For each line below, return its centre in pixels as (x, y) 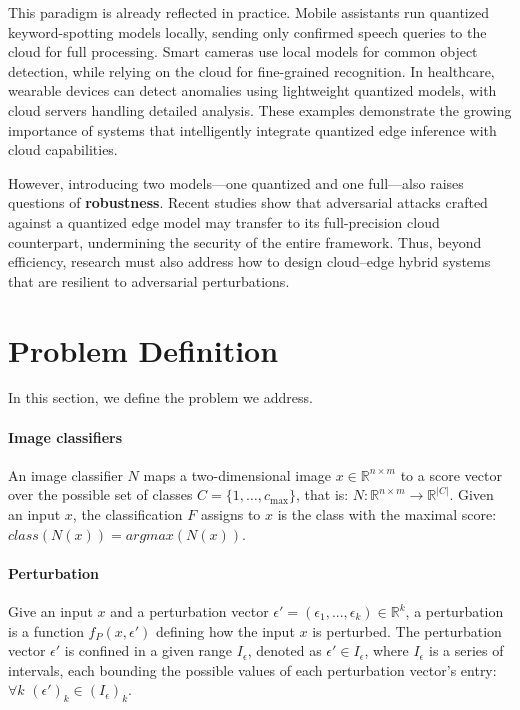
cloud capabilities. (63, 149)
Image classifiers (65, 436)
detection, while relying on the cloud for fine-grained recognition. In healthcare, (251, 70)
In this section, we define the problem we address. (160, 397)
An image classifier (65, 474)
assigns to (230, 514)
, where (386, 650)
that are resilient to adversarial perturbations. (149, 280)
